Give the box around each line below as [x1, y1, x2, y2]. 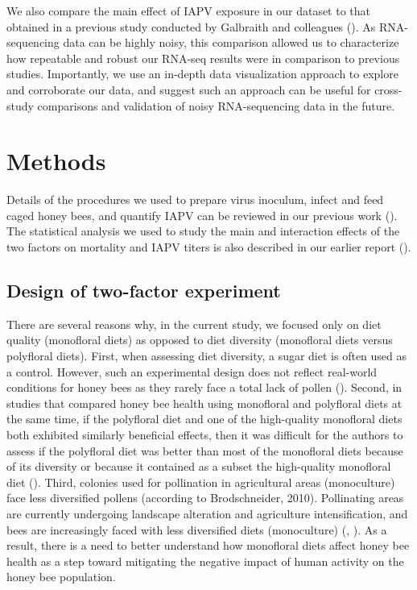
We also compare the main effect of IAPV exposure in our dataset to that [6, 2, 371, 19]
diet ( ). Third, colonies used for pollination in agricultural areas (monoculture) [6, 473, 395, 490]
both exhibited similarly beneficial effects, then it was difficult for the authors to [6, 426, 403, 443]
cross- [374, 81, 403, 98]
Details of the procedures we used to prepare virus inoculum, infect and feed [6, 191, 384, 208]
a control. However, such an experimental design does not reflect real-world [6, 363, 378, 380]
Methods [6, 144, 106, 177]
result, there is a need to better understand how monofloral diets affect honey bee [6, 537, 410, 554]
